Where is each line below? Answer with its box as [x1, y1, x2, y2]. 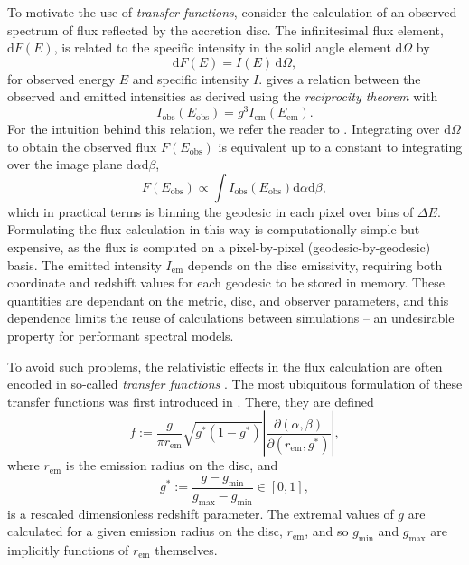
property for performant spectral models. [7, 325, 234, 344]
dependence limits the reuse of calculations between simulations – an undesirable [7, 308, 455, 327]
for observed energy [7, 69, 116, 88]
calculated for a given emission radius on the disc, [7, 522, 283, 541]
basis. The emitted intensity [7, 255, 162, 274]
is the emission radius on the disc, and [65, 456, 278, 475]
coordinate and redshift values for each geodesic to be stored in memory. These [7, 273, 445, 292]
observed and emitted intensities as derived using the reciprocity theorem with [7, 87, 438, 106]
